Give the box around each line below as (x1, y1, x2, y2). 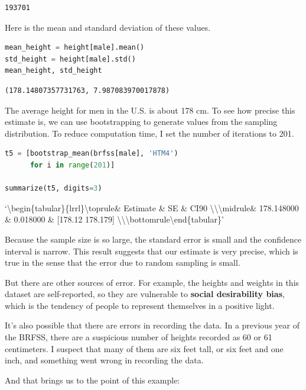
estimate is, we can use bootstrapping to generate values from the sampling (5, 115, 278, 128)
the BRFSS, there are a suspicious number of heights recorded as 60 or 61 (5, 331, 272, 343)
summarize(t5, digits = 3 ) (5, 184, 102, 193)
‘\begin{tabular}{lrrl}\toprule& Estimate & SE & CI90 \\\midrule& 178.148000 (5, 201, 299, 214)
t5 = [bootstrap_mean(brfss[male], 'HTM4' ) (5, 149, 178, 158)
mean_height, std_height (5, 66, 102, 75)
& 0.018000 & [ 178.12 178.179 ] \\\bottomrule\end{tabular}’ (5, 213, 224, 225)
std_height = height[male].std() (5, 54, 136, 63)
